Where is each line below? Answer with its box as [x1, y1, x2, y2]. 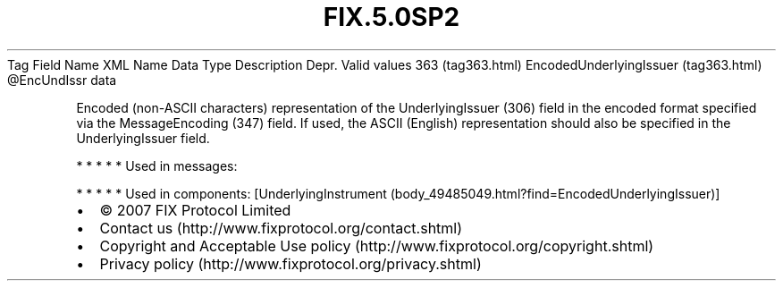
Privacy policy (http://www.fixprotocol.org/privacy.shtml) [99, 254, 482, 273]
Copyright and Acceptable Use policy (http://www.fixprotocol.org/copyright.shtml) [99, 236, 654, 255]
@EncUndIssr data [7, 72, 117, 88]
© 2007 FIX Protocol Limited [99, 200, 291, 219]
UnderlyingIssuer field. [76, 130, 210, 146]
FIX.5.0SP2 [323, 2, 460, 32]
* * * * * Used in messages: [76, 157, 238, 174]
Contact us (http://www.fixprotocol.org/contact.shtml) [99, 218, 463, 237]
